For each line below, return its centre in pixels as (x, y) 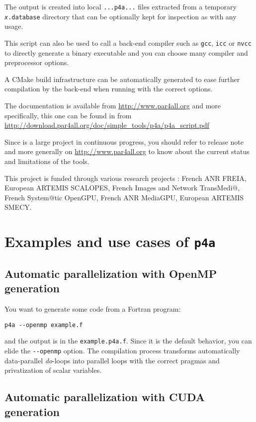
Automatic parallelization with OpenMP (111, 273)
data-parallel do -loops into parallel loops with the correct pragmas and (112, 360)
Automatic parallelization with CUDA (105, 397)
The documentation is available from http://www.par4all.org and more (113, 105)
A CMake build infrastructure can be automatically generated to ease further (122, 79)
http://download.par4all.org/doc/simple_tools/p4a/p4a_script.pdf (107, 125)
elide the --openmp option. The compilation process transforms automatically (122, 350)
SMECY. (18, 207)
